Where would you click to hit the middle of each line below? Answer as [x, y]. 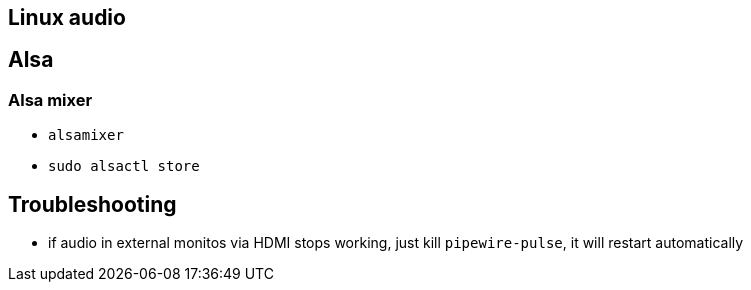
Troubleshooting [92, 204]
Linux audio [67, 17]
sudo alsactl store [124, 166]
